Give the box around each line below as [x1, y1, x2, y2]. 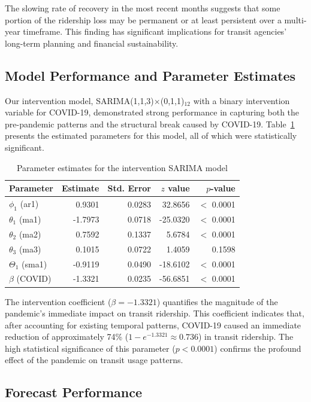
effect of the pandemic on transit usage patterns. [5, 354, 183, 366]
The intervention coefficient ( [5, 295, 111, 307]
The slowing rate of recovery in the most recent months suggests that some [5, 2, 280, 14]
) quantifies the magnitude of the [156, 295, 278, 307]
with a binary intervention [193, 94, 290, 106]
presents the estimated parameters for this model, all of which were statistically [5, 129, 297, 142]
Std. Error [107, 182, 151, 194]
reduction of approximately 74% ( [5, 330, 129, 343]
